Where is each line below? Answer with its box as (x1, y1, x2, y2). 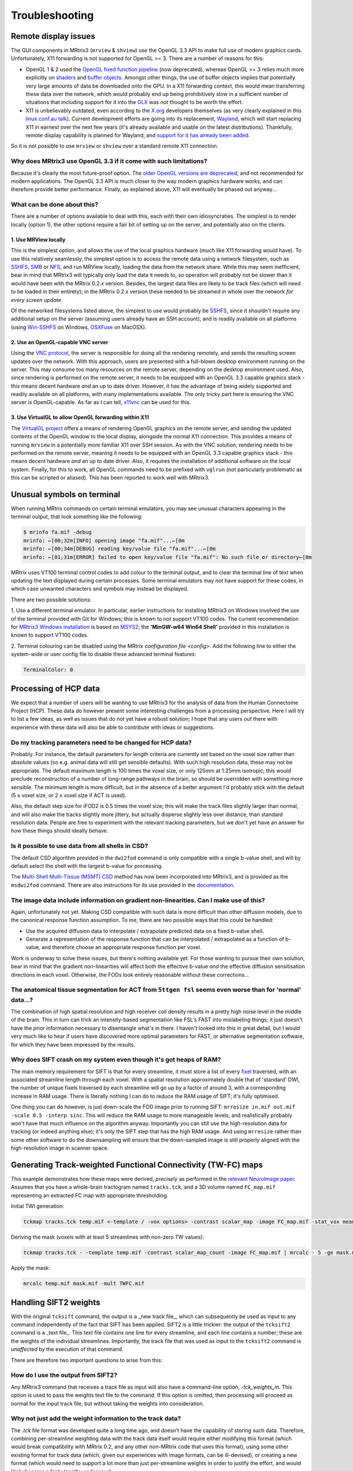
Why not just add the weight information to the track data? (11, 1415, 181, 1423)
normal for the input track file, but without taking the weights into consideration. (11, 1400, 204, 1407)
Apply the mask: (11, 1264, 51, 1272)
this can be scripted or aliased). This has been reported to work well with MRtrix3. (11, 474, 210, 481)
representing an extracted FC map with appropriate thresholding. (11, 1192, 169, 1199)
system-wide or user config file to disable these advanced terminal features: (11, 651, 197, 658)
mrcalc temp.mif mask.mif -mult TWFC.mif (23, 1280, 145, 1287)
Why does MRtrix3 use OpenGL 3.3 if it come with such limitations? (11, 157, 208, 165)
